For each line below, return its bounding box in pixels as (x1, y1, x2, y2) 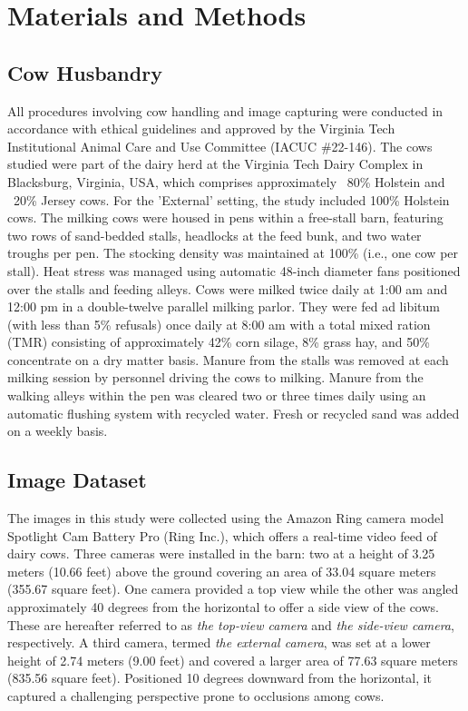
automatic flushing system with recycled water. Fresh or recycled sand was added (7, 403, 460, 422)
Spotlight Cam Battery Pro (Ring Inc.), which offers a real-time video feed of (7, 526, 437, 545)
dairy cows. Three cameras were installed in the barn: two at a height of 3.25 (7, 544, 435, 563)
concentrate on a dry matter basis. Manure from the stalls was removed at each (7, 350, 449, 369)
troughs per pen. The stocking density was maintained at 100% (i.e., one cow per (7, 243, 459, 262)
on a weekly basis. (7, 421, 108, 440)
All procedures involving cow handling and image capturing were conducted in (7, 101, 444, 120)
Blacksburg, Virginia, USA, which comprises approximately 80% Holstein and (7, 172, 445, 191)
